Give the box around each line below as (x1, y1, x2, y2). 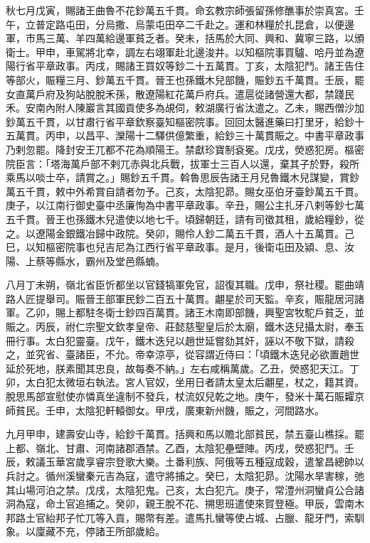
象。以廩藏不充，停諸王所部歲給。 (6, 524, 165, 539)
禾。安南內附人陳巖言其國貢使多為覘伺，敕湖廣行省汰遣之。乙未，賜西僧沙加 (6, 100, 364, 115)
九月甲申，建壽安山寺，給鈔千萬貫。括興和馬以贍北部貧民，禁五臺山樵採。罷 (6, 426, 364, 441)
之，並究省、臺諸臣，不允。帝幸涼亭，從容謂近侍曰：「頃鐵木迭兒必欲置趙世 (6, 347, 359, 362)
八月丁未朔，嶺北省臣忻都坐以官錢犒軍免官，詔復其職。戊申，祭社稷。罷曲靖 (6, 277, 364, 292)
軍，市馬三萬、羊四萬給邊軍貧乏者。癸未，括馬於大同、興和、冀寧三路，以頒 (6, 31, 364, 45)
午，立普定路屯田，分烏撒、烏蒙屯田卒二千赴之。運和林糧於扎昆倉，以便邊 (6, 16, 354, 31)
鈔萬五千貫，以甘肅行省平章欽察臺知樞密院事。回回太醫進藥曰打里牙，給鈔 (6, 114, 354, 129)
